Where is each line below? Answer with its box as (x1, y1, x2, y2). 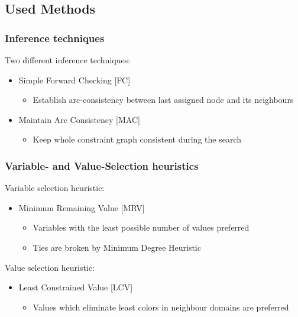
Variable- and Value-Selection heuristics (5, 158, 199, 173)
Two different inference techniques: (5, 54, 131, 66)
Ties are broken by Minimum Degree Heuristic (33, 241, 201, 253)
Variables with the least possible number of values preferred (33, 221, 250, 234)
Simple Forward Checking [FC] (18, 73, 131, 86)
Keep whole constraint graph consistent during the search (33, 133, 242, 145)
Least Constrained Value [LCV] (18, 281, 133, 293)
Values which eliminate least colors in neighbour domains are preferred (33, 300, 289, 313)
